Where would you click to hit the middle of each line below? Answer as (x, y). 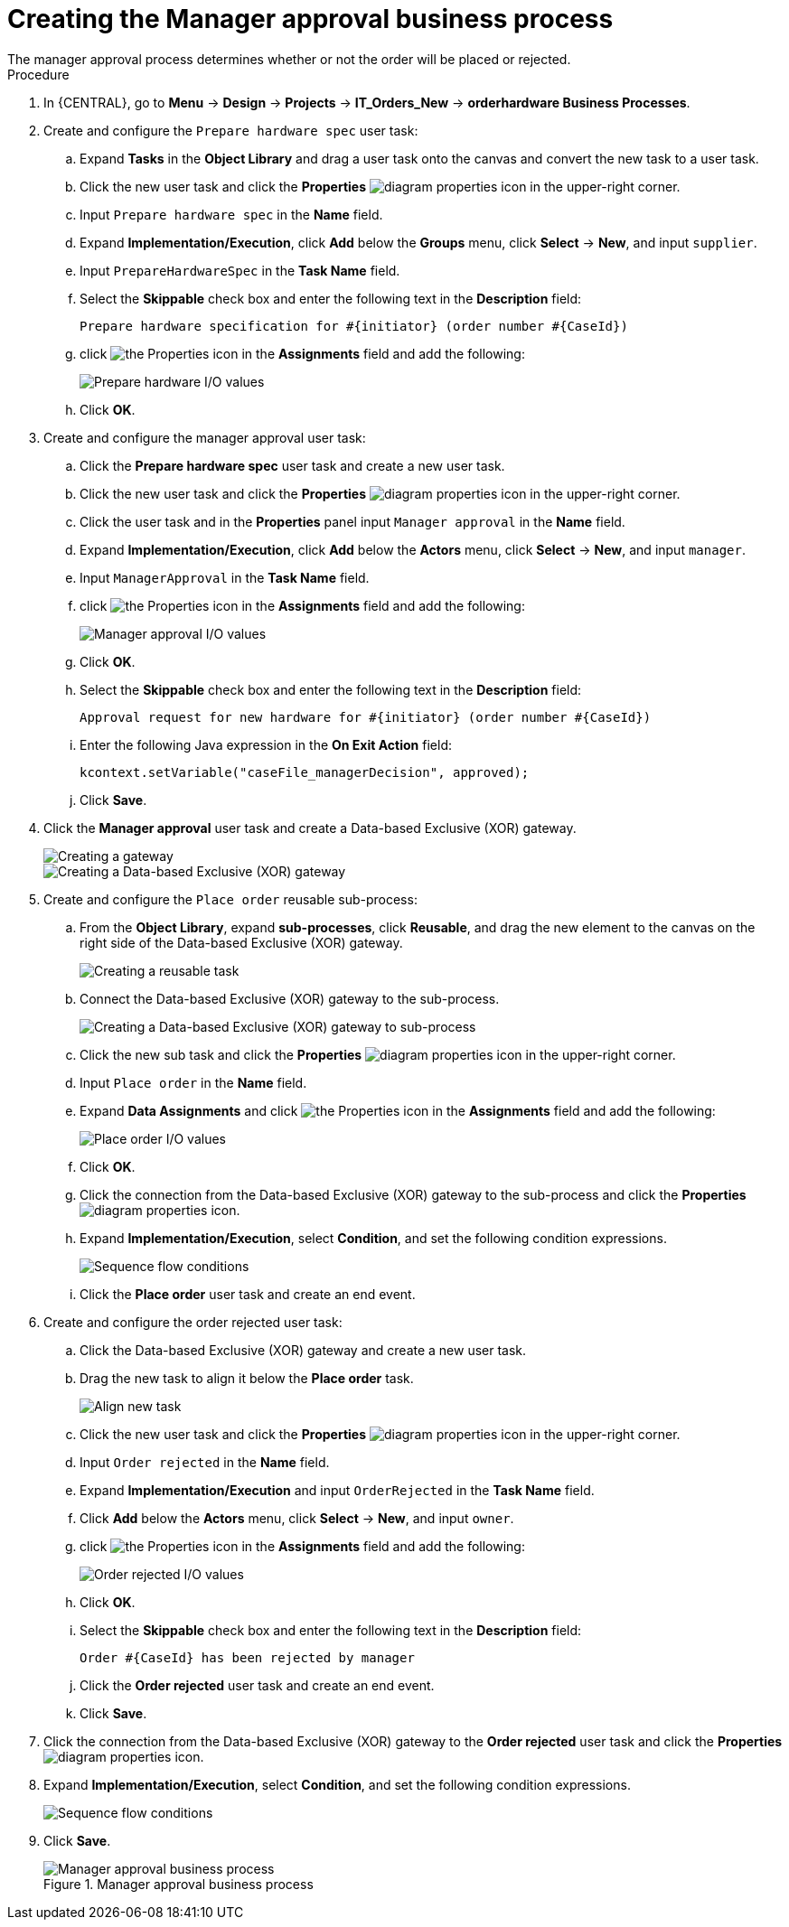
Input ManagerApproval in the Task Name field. (225, 577)
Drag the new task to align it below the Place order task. (247, 1378)
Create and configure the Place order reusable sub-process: (230, 899)
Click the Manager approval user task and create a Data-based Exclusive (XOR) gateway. (310, 828)
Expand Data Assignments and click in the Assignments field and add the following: (398, 1110)
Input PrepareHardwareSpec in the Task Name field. (240, 270)
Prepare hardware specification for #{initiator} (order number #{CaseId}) (354, 326)
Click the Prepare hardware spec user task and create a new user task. (292, 465)
